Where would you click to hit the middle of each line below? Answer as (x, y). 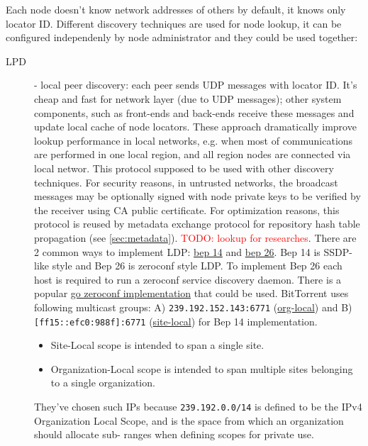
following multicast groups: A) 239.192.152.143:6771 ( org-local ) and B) (193, 307)
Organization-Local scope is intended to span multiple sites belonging (202, 368)
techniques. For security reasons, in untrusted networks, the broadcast (186, 182)
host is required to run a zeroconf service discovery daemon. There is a (188, 279)
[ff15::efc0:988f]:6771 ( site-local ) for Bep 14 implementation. (176, 321)
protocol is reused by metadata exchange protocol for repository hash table (197, 224)
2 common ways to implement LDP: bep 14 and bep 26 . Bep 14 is (177, 251)
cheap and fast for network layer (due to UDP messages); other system (188, 98)
